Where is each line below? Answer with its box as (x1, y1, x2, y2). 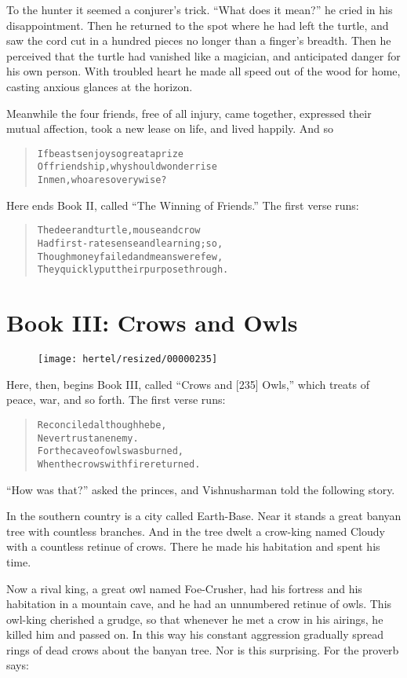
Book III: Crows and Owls (6, 306, 298, 339)
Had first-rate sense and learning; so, (37, 237, 223, 249)
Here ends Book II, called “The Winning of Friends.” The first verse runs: (6, 196, 359, 213)
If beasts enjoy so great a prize (37, 148, 184, 159)
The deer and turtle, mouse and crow (37, 225, 201, 236)
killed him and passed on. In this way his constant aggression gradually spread (6, 626, 384, 643)
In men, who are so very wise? (37, 174, 167, 186)
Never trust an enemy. (37, 432, 139, 444)
